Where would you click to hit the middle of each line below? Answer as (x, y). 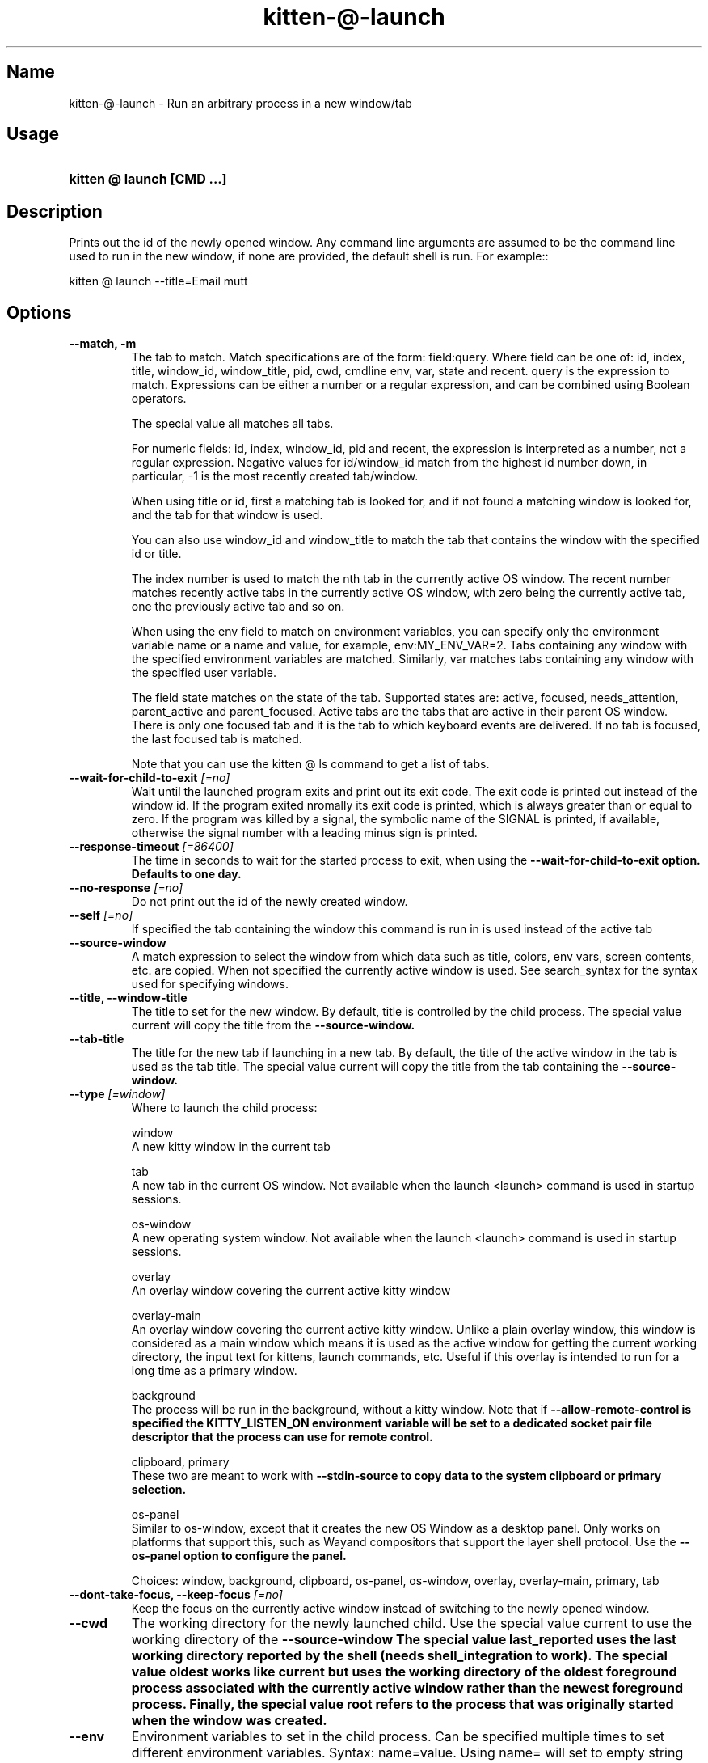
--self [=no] (101, 915)
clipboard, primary (180, 1462)
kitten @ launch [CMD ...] (148, 179)
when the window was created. (229, 1721)
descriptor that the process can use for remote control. (282, 1437)
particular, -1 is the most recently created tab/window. (275, 476)
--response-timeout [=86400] (151, 847)
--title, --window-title (128, 998)
